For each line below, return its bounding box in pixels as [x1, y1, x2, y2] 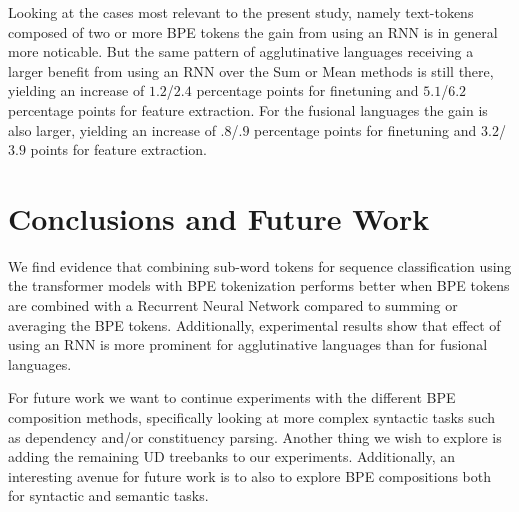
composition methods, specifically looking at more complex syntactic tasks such [8, 407, 496, 428]
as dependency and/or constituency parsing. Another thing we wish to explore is [8, 426, 502, 447]
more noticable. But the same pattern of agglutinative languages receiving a [8, 41, 474, 62]
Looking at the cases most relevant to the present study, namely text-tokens [8, 2, 474, 22]
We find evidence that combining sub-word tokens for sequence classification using [8, 255, 512, 276]
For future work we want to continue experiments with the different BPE [8, 387, 456, 408]
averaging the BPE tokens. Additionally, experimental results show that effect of [8, 314, 501, 335]
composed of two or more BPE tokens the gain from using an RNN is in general [8, 21, 498, 42]
